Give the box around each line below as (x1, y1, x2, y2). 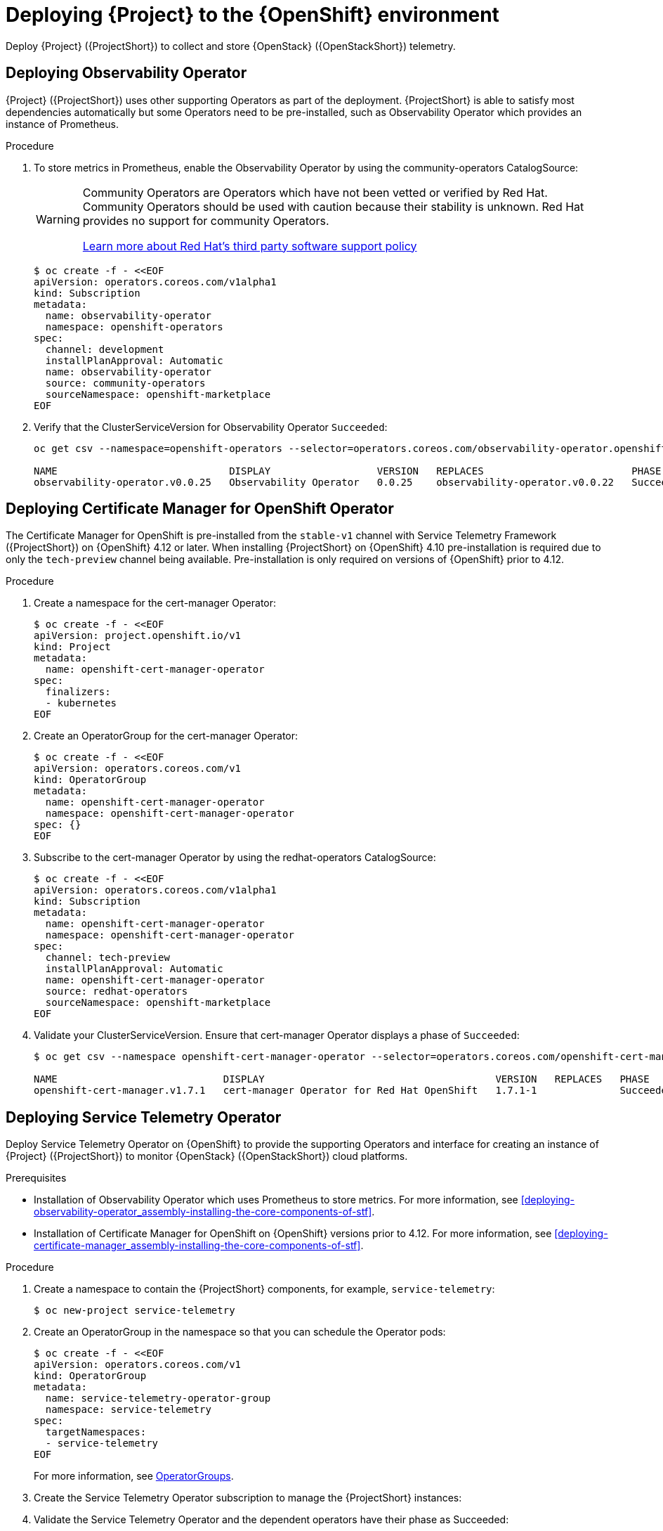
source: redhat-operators (45, 986, 188, 997)
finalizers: (45, 686, 111, 698)
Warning (36, 212, 80, 226)
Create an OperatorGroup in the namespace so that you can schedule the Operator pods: (34, 1326, 446, 1338)
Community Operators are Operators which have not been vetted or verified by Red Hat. (82, 185, 548, 200)
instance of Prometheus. (6, 117, 119, 130)
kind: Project (34, 641, 111, 653)
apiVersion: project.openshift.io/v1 (34, 630, 242, 642)
